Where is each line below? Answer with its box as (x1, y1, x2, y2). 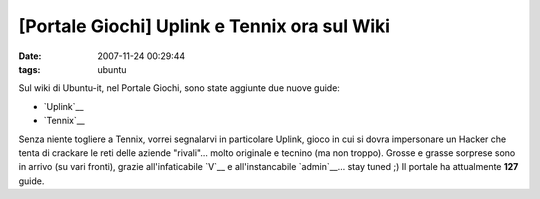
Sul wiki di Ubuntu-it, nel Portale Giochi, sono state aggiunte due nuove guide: (18, 82, 340, 94)
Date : (18, 50, 42, 62)
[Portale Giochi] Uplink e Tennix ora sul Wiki (18, 15, 390, 37)
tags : (18, 63, 41, 75)
